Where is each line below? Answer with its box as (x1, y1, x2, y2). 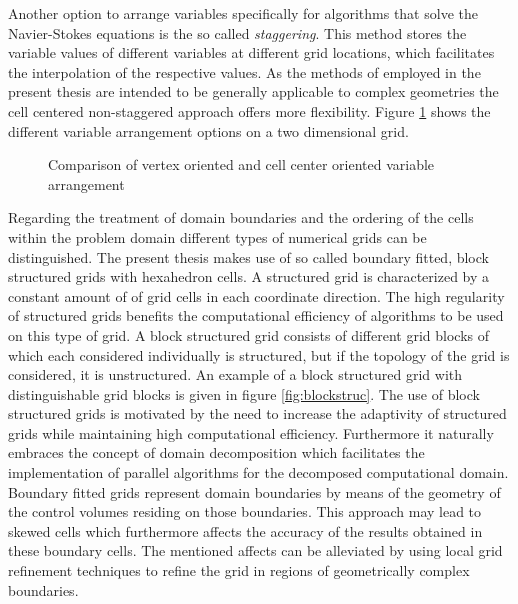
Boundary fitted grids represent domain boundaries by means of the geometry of (8, 481, 501, 502)
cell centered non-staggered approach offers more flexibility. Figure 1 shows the (8, 100, 491, 121)
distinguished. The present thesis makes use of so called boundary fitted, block (8, 246, 489, 267)
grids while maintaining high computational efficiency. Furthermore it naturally (8, 422, 494, 443)
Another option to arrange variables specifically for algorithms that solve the (8, 3, 478, 23)
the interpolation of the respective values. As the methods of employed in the (8, 61, 481, 82)
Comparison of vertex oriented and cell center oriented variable (48, 154, 435, 175)
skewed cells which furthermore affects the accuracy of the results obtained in (8, 520, 483, 541)
